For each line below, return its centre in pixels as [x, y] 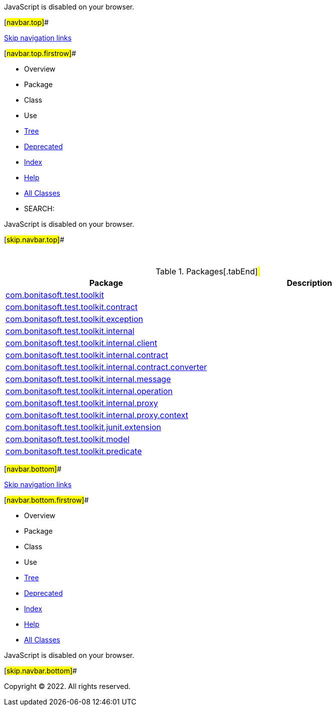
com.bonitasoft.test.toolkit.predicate [74, 451]
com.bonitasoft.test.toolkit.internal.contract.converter [106, 367]
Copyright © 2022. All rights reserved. [67, 686]
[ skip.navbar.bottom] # [41, 671]
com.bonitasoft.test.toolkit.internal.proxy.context [97, 415]
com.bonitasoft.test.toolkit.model [68, 439]
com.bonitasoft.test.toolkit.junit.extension [83, 427]
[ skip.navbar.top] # [34, 240]
